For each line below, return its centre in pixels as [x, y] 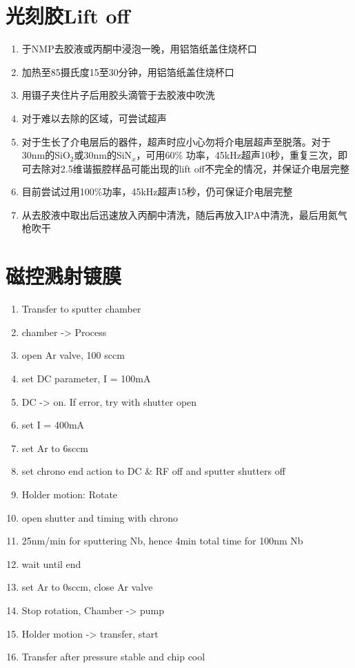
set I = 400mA [53, 425]
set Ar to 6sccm [55, 448]
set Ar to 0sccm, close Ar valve [87, 587]
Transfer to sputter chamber [81, 309]
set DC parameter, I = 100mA [86, 378]
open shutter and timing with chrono [100, 517]
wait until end [51, 563]
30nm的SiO [46, 155]
